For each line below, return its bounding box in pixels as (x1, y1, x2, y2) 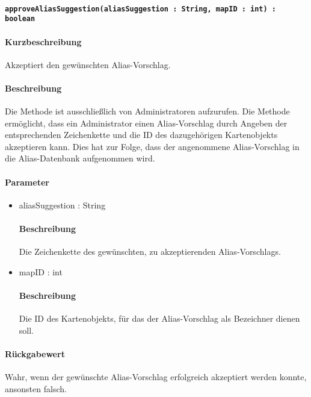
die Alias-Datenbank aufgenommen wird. (5, 152, 155, 164)
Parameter (5, 175, 49, 188)
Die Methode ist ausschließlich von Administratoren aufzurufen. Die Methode (5, 105, 290, 117)
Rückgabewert (5, 348, 65, 360)
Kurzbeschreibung (5, 35, 82, 48)
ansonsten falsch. (5, 382, 67, 395)
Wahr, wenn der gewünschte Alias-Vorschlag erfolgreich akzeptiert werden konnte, (5, 370, 307, 383)
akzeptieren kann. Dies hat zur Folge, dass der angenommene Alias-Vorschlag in (5, 140, 300, 152)
